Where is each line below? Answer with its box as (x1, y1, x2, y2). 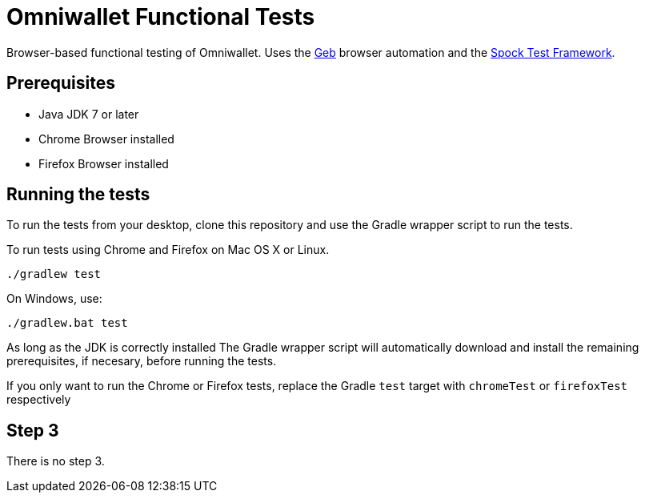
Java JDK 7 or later (38, 107, 139, 121)
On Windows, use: (6, 292, 102, 306)
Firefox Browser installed (38, 156, 169, 171)
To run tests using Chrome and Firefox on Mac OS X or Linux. (6, 243, 330, 257)
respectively (6, 392, 71, 407)
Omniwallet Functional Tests (6, 3, 315, 30)
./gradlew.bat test (6, 316, 128, 330)
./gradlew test (6, 268, 102, 281)
